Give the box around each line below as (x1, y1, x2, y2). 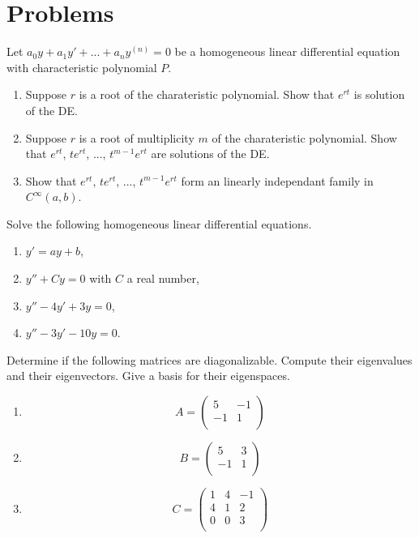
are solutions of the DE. (151, 145, 270, 162)
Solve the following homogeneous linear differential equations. (6, 215, 312, 232)
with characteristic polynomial (6, 58, 157, 75)
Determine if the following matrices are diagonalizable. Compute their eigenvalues (6, 351, 413, 368)
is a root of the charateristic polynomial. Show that (79, 86, 335, 103)
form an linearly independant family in (181, 172, 374, 189)
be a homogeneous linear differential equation (174, 43, 400, 60)
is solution (353, 86, 405, 103)
